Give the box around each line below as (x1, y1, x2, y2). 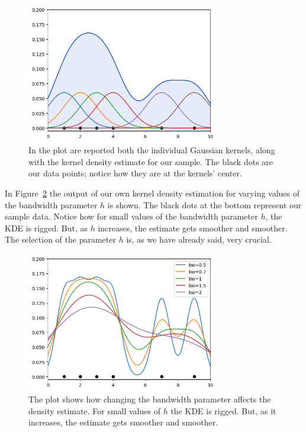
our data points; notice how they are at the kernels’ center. (28, 167, 242, 179)
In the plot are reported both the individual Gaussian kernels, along (28, 144, 275, 156)
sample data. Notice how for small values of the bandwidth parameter (5, 210, 258, 223)
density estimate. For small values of (28, 404, 160, 417)
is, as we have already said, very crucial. (126, 233, 272, 246)
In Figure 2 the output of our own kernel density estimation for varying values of (5, 186, 300, 199)
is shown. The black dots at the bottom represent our (107, 198, 302, 211)
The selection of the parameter (5, 233, 116, 246)
